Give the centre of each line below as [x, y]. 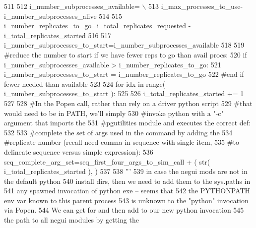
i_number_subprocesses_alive [50, 16]
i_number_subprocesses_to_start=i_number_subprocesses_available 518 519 [124, 45]
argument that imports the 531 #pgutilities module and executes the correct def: [127, 123]
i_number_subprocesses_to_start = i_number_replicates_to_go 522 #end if [124, 74]
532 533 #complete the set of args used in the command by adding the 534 [118, 132]
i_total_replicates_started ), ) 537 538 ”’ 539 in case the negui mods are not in [126, 171]
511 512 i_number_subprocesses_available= [72, 6]
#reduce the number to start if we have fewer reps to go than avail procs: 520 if [126, 54]
